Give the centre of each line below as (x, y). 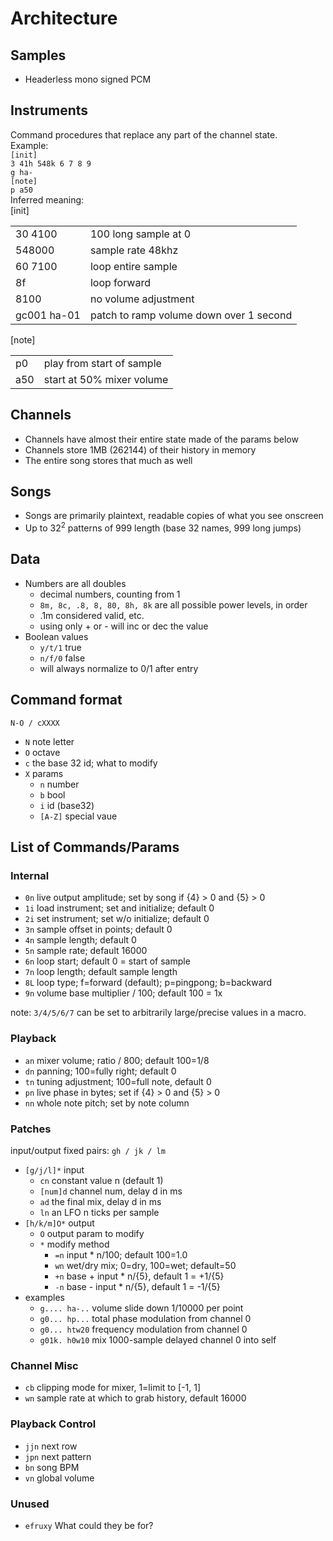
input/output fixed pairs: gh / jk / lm (88, 1150)
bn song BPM (52, 1467)
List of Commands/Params (95, 847)
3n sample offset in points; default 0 (98, 929)
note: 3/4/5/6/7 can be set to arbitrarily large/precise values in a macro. (158, 1013)
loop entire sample (133, 266)
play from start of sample (102, 363)
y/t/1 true (60, 647)
